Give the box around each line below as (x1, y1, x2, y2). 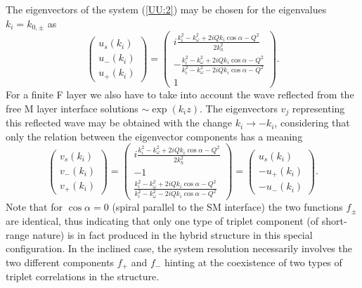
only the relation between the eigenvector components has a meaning (6, 129, 303, 143)
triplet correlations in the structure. (6, 269, 160, 284)
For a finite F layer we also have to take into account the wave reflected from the (6, 87, 354, 102)
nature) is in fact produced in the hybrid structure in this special (32, 227, 313, 242)
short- (321, 214, 347, 228)
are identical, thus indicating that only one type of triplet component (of (6, 214, 319, 228)
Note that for (6, 199, 63, 214)
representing (292, 100, 345, 115)
